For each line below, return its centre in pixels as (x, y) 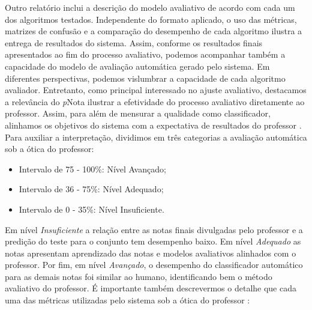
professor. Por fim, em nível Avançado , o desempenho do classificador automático (154, 265)
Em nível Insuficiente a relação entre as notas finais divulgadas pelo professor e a (154, 229)
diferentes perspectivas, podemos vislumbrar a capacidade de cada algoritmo (145, 78)
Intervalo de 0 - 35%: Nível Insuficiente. (91, 209)
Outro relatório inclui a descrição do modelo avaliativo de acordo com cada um (150, 7)
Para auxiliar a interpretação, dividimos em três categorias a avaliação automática (156, 137)
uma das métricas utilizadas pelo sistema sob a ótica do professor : (127, 300)
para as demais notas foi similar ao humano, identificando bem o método (139, 276)
